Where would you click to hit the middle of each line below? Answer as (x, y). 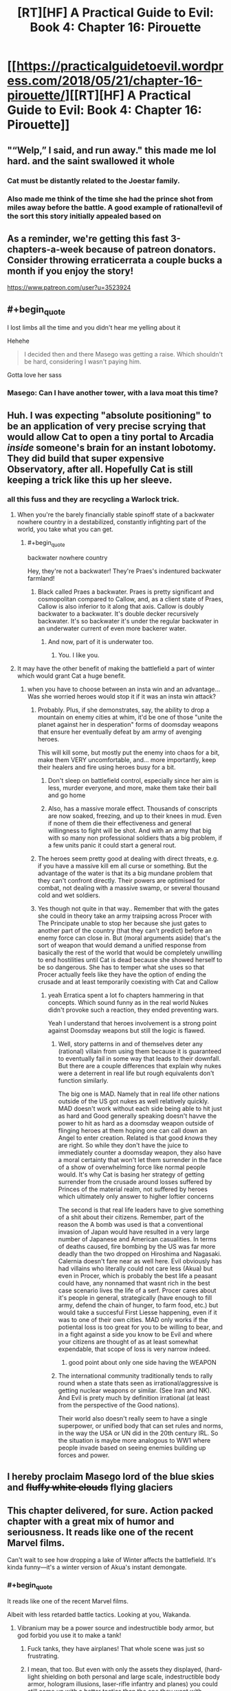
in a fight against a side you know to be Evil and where (135, 1334)
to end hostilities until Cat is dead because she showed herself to (130, 959)
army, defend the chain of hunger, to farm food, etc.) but (138, 1305)
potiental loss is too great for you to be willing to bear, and (141, 1327)
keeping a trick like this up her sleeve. (90, 480)
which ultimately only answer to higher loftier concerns (136, 1196)
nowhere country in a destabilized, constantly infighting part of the (111, 521)
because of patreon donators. (151, 249)
